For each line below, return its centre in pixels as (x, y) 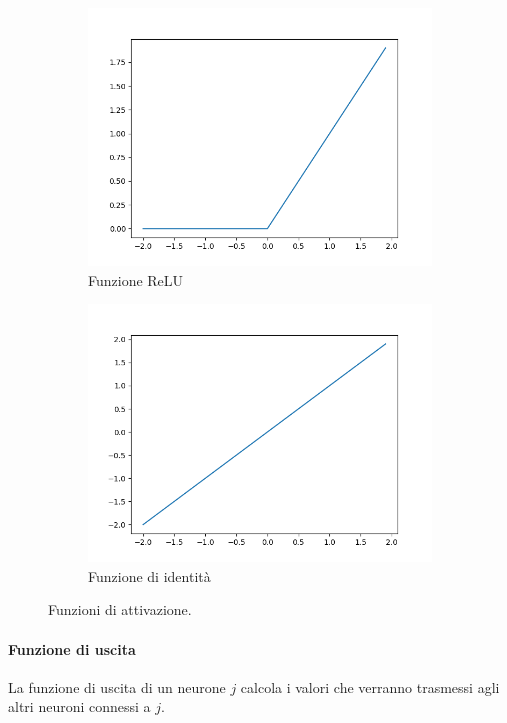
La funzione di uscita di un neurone (117, 686)
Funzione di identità (149, 575)
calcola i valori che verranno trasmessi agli (370, 686)
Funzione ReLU (136, 279)
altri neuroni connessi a (79, 706)
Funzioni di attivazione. (120, 609)
